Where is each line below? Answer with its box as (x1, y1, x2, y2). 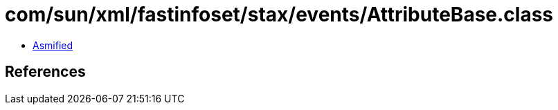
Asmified (33, 39, 73, 51)
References (5, 63, 86, 81)
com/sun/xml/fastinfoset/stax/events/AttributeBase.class (5, 3, 554, 26)
